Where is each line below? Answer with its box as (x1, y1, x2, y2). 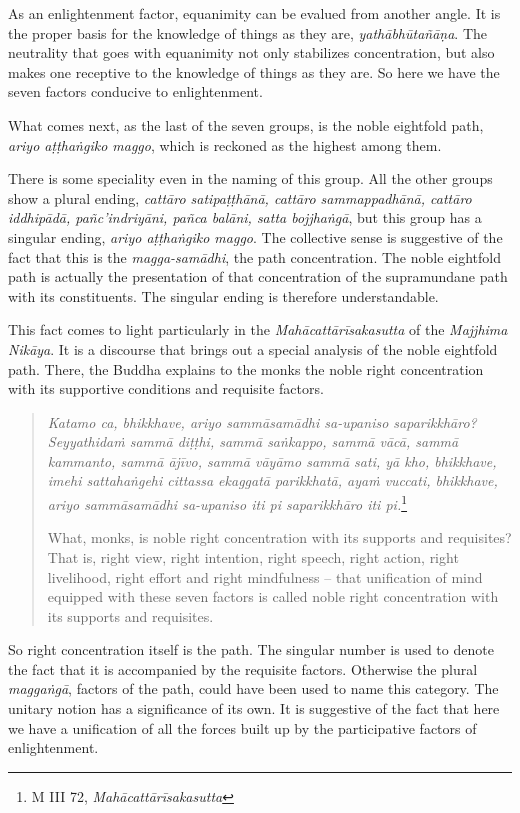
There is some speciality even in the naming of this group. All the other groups (8, 168, 493, 189)
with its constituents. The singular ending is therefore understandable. (8, 285, 439, 306)
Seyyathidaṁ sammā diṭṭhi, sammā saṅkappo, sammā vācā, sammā (47, 431, 459, 452)
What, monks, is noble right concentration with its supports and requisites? (47, 527, 512, 548)
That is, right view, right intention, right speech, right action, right (47, 546, 459, 567)
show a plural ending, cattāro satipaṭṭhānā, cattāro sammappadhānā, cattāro (8, 187, 472, 208)
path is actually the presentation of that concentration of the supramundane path (8, 266, 508, 287)
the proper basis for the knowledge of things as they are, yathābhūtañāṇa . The (8, 22, 488, 43)
